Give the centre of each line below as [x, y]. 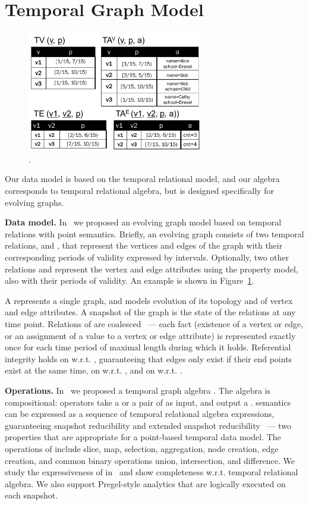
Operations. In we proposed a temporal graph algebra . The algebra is [138, 390]
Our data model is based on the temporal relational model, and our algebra [142, 179]
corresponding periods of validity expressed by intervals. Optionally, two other [147, 257]
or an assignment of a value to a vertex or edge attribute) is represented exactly [150, 335]
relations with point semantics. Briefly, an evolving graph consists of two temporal [154, 233]
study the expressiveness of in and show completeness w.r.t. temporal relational [152, 472]
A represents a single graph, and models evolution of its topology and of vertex [149, 300]
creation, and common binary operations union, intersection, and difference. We [150, 460]
